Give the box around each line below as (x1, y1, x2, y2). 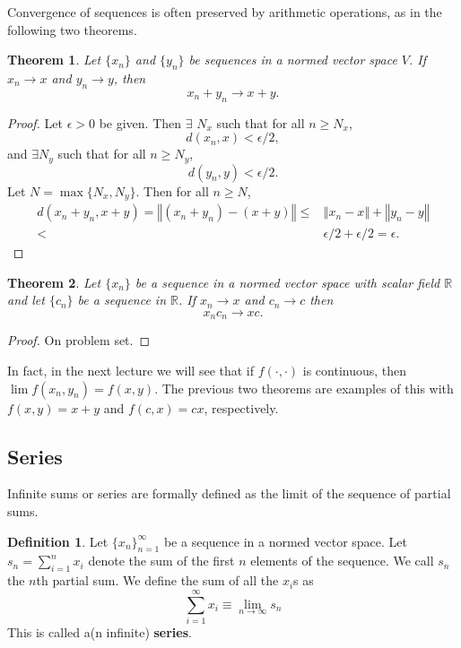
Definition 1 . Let (7, 531, 109, 550)
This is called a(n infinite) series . (7, 622, 192, 641)
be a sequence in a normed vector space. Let (163, 531, 407, 550)
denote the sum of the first (88, 551, 235, 570)
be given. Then (99, 113, 182, 132)
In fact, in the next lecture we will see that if (7, 360, 255, 379)
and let (7, 290, 45, 309)
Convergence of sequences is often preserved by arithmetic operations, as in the (7, 3, 442, 21)
